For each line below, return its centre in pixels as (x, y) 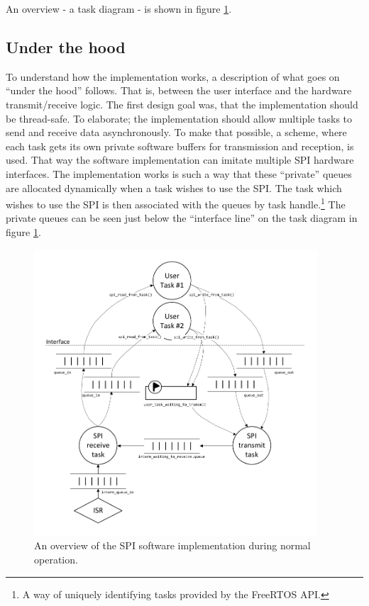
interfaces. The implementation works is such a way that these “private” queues (179, 173)
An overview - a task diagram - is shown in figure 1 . (119, 9)
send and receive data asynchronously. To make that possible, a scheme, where (176, 132)
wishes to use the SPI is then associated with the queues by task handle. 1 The (176, 203)
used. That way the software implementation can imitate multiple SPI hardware (180, 160)
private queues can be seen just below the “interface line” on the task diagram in (182, 218)
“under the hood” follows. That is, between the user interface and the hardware (179, 90)
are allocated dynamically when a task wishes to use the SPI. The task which (174, 187)
